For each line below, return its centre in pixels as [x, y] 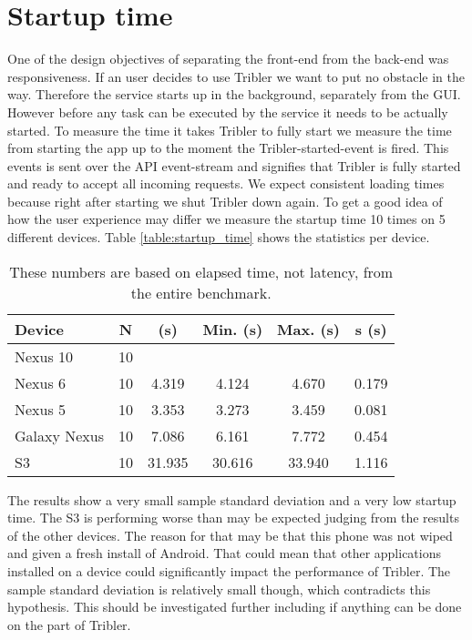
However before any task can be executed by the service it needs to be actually [228, 112]
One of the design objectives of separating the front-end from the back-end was [228, 59]
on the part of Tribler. [69, 624]
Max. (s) [308, 329]
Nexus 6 [41, 382]
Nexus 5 [41, 409]
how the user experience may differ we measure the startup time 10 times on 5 [226, 219]
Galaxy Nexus [59, 435]
